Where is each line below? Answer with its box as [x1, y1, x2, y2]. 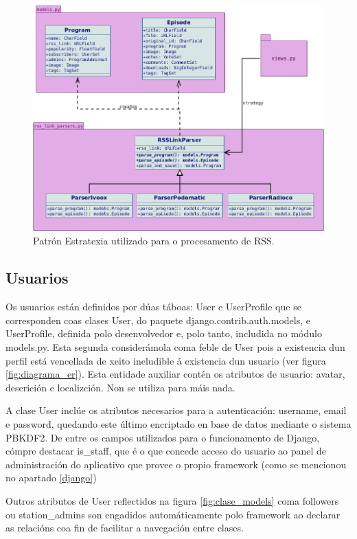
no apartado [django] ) [5, 470, 97, 485]
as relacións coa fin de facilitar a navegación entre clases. [5, 520, 244, 535]
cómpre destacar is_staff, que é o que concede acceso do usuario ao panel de [5, 444, 327, 458]
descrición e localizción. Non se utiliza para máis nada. [5, 380, 235, 394]
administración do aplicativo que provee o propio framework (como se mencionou [5, 457, 347, 471]
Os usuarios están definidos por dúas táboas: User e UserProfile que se [5, 299, 301, 314]
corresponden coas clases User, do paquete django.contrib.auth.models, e [5, 312, 310, 327]
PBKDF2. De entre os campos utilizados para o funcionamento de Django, [5, 430, 320, 444]
